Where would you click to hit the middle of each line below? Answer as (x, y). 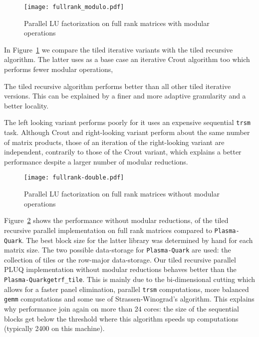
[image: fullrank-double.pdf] (74, 178)
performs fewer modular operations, (59, 69)
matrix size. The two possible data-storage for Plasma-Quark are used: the (118, 250)
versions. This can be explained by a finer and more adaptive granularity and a (125, 96)
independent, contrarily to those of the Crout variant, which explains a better (123, 152)
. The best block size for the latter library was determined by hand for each (137, 240)
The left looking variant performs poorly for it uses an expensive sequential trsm (127, 122)
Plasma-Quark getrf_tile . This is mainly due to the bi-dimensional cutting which (130, 279)
